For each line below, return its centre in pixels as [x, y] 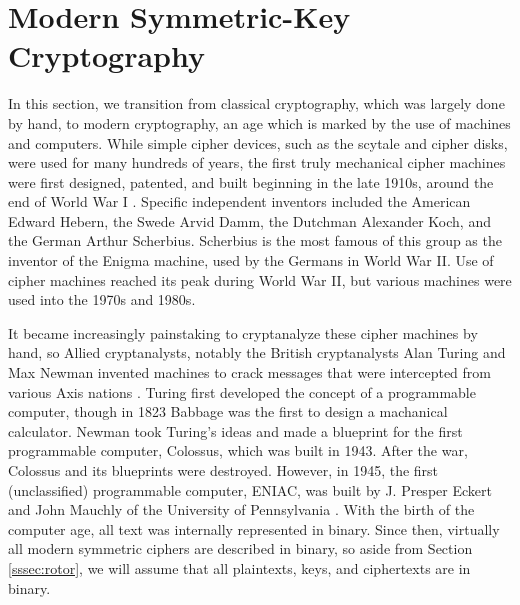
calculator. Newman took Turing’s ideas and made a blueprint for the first [235, 430]
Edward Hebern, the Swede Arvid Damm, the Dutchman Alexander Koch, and [249, 220]
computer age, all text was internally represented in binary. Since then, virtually [254, 528]
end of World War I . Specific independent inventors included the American [239, 201]
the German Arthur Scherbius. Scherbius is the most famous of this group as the [255, 240]
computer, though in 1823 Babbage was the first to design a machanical [228, 411]
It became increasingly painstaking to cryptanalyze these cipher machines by [243, 332]
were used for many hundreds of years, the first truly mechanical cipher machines [257, 162]
